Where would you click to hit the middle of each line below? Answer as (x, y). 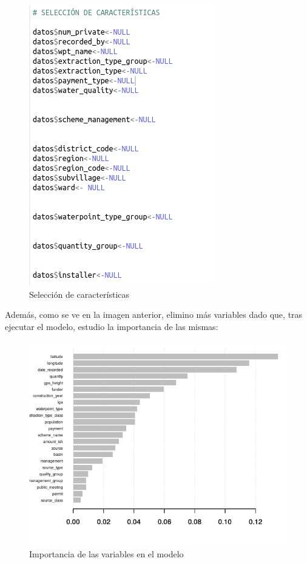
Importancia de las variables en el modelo (106, 553)
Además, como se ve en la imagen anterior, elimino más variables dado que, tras (154, 315)
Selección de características (79, 294)
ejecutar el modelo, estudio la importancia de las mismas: (112, 326)
